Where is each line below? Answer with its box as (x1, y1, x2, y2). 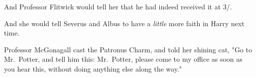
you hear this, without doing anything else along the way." (4, 63, 182, 74)
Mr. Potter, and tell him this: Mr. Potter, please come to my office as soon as (4, 54, 243, 64)
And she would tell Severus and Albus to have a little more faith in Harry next (4, 18, 245, 28)
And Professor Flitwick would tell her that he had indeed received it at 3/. (4, 1, 232, 11)
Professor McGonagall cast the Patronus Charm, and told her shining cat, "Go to (4, 44, 252, 54)
